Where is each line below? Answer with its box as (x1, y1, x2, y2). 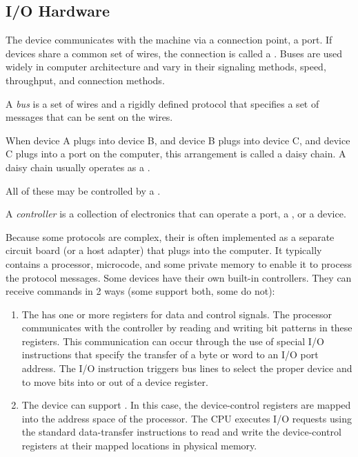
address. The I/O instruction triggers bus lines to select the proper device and (21, 361, 352, 376)
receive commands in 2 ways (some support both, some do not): (6, 284, 275, 298)
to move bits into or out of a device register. (21, 374, 208, 389)
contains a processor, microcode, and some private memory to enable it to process (6, 256, 352, 271)
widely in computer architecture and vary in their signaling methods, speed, (6, 59, 326, 74)
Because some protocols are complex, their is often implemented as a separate (6, 229, 335, 244)
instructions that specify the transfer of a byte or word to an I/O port (21, 347, 319, 362)
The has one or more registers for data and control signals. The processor (21, 307, 332, 321)
